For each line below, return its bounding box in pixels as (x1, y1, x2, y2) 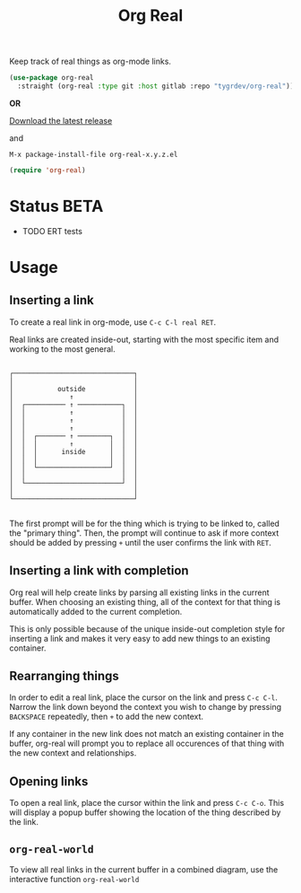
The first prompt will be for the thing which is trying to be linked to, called (9, 518, 280, 529)
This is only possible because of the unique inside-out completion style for (9, 623, 286, 634)
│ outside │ (9, 384, 139, 393)
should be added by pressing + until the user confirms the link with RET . (9, 537, 271, 547)
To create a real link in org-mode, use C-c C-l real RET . (9, 316, 217, 328)
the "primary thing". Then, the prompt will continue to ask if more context (9, 527, 279, 538)
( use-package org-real (9, 74, 94, 83)
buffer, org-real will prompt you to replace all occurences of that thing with (9, 738, 285, 749)
